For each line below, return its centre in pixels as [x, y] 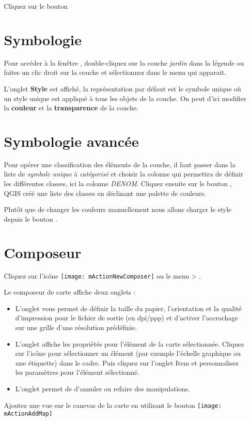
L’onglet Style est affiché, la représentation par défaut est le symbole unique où [123, 88]
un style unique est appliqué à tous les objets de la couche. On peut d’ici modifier [125, 98]
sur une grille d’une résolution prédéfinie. [76, 327]
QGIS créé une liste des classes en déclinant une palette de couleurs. [105, 193]
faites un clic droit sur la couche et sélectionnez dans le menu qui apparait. [115, 72]
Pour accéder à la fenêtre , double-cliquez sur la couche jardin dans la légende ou [124, 62]
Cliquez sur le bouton [36, 6]
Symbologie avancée [71, 141]
